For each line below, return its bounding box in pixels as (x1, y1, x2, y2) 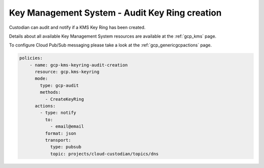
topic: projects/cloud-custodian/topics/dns (50, 151, 159, 156)
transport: (44, 137, 71, 143)
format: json (44, 130, 77, 136)
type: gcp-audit (40, 83, 79, 88)
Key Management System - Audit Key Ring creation (9, 7, 222, 18)
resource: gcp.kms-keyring (35, 69, 100, 75)
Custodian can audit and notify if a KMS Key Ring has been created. (9, 24, 146, 30)
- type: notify (40, 110, 77, 116)
